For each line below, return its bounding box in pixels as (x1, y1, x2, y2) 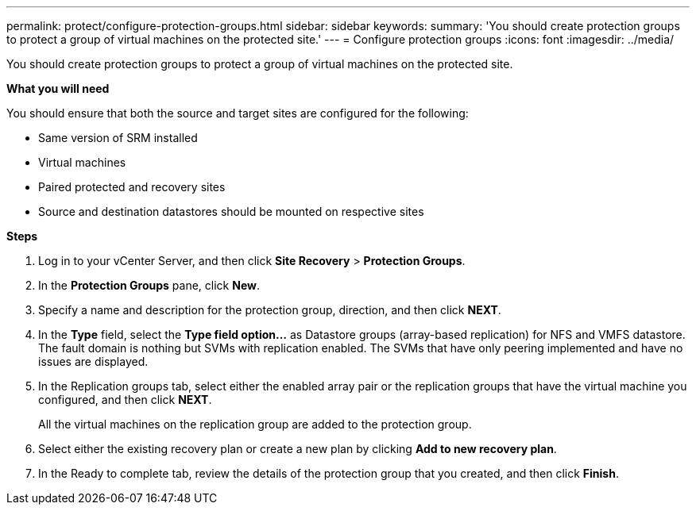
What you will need (6, 82, 110, 95)
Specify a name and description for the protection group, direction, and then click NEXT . (38, 303, 501, 317)
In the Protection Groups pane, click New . (38, 279, 260, 292)
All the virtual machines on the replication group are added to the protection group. (38, 417, 472, 431)
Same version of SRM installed (38, 131, 198, 144)
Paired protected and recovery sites (38, 180, 226, 194)
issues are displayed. (38, 355, 149, 368)
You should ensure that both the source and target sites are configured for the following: (6, 106, 469, 120)
